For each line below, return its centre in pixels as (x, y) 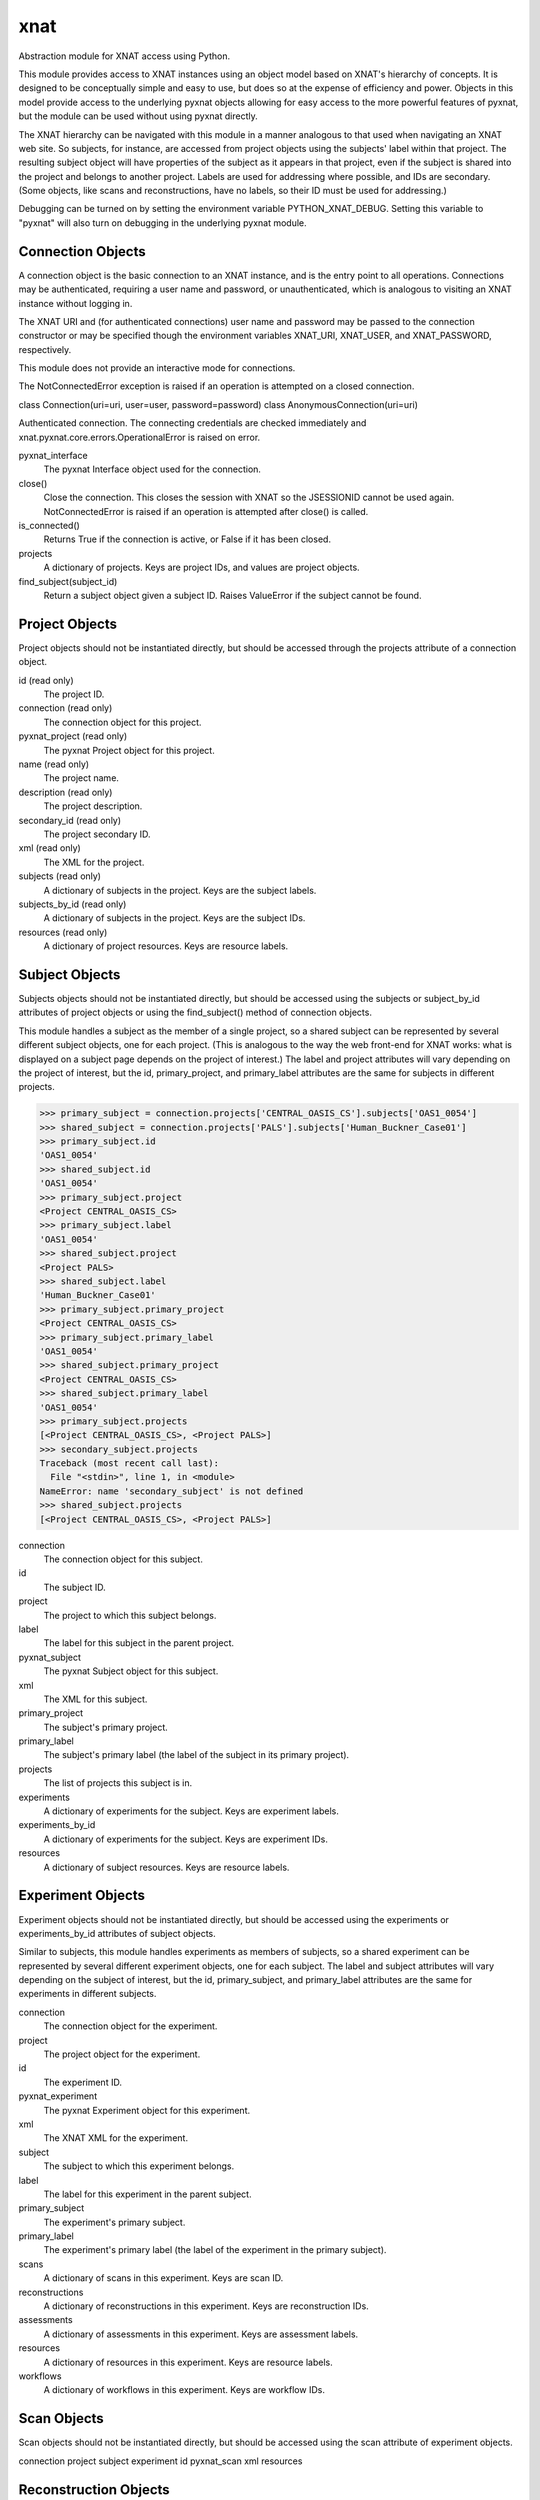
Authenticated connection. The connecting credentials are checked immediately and (192, 423)
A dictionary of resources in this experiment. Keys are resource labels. (188, 2362)
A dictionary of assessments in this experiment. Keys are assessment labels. (201, 2334)
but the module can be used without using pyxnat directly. (138, 116)
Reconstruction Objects (94, 2489)
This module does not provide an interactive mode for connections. (157, 368)
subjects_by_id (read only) (72, 904)
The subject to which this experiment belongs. (139, 2166)
